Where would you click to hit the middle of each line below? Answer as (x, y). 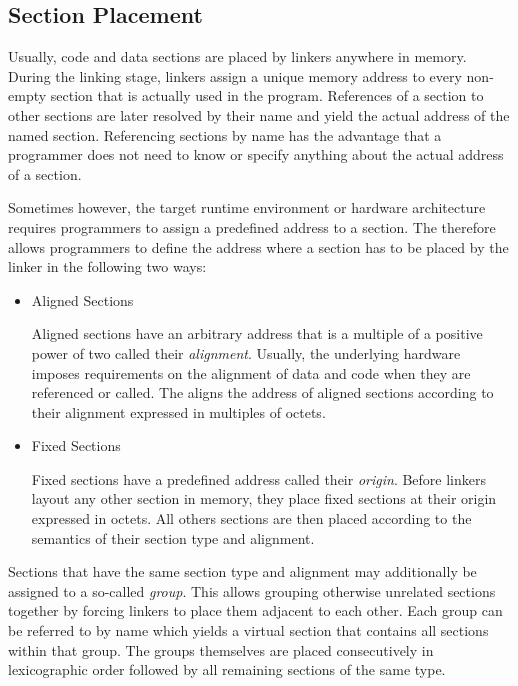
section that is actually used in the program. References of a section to (267, 95)
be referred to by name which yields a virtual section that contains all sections (248, 630)
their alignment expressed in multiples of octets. (178, 411)
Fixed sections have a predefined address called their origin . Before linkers (258, 478)
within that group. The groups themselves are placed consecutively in (221, 649)
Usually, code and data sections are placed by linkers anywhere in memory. (237, 56)
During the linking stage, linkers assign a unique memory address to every (235, 75)
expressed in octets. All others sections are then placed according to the (251, 518)
